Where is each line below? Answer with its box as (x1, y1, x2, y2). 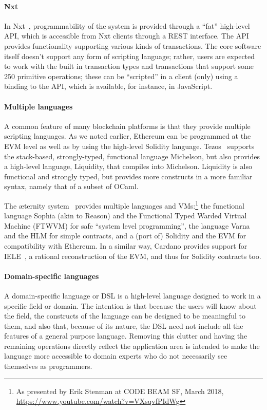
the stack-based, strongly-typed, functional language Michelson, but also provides (4, 151, 260, 161)
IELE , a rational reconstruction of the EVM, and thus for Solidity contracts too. (4, 250, 261, 261)
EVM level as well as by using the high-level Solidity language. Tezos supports (4, 140, 255, 151)
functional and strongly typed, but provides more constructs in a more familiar (4, 171, 253, 181)
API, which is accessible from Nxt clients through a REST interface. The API (4, 30, 249, 41)
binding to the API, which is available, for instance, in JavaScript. (4, 81, 213, 91)
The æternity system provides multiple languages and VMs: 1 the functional (4, 198, 244, 211)
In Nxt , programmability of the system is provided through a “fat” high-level (4, 20, 250, 31)
